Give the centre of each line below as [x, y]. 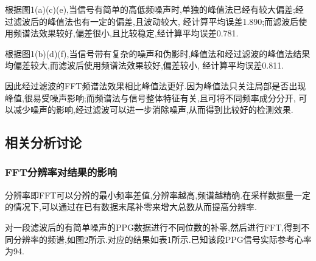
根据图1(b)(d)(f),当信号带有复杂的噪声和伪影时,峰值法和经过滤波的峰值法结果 [158, 53]
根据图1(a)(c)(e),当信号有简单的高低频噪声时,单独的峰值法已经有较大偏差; [150, 9]
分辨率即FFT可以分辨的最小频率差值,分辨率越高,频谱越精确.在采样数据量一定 [158, 195]
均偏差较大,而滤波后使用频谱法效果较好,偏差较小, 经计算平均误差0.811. [145, 65]
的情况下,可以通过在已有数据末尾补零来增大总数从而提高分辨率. [131, 207]
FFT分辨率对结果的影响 [61, 172]
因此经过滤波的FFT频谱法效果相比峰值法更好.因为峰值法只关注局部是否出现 [156, 85]
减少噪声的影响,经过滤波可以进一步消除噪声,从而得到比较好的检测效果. [153, 110]
